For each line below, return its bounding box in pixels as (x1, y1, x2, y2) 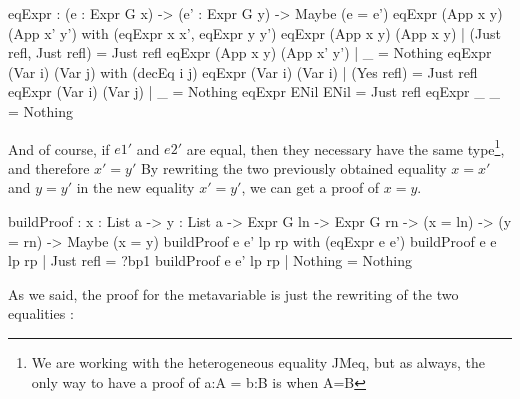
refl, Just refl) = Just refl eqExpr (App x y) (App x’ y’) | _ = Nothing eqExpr (8, 42, 492, 63)
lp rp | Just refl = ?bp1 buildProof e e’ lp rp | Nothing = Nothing (8, 250, 412, 271)
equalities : (8, 303, 74, 324)
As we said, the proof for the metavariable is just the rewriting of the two (8, 283, 459, 304)
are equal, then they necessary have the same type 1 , (186, 135, 505, 159)
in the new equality (76, 177, 195, 198)
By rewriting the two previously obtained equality (140, 157, 447, 178)
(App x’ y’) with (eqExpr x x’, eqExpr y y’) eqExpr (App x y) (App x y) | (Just (8, 22, 501, 43)
